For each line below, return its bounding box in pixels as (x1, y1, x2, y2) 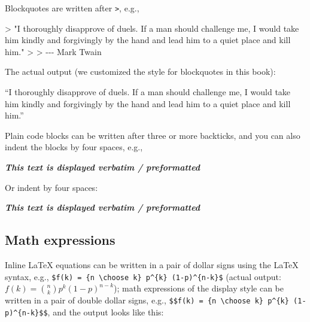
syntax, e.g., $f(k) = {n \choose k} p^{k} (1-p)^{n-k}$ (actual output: (5, 270, 281, 282)
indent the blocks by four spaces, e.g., (5, 141, 143, 153)
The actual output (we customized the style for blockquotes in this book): (5, 65, 276, 78)
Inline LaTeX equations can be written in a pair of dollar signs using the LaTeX (5, 258, 299, 271)
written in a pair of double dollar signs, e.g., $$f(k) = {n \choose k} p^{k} (5, 294, 289, 306)
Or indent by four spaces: (5, 181, 98, 193)
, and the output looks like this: (47, 305, 164, 318)
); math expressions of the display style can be (114, 282, 284, 294)
